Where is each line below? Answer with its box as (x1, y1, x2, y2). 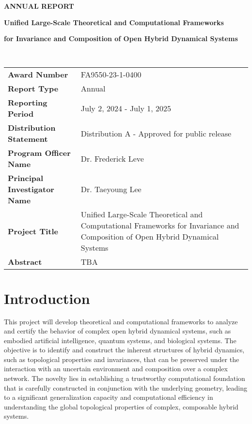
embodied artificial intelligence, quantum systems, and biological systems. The (4, 335, 236, 345)
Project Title (8, 225, 58, 237)
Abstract (8, 256, 42, 268)
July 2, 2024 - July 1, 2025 (80, 102, 172, 114)
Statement (8, 133, 48, 145)
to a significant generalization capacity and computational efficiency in (4, 392, 213, 402)
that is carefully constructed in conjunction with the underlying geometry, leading (4, 382, 248, 393)
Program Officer (8, 147, 71, 159)
